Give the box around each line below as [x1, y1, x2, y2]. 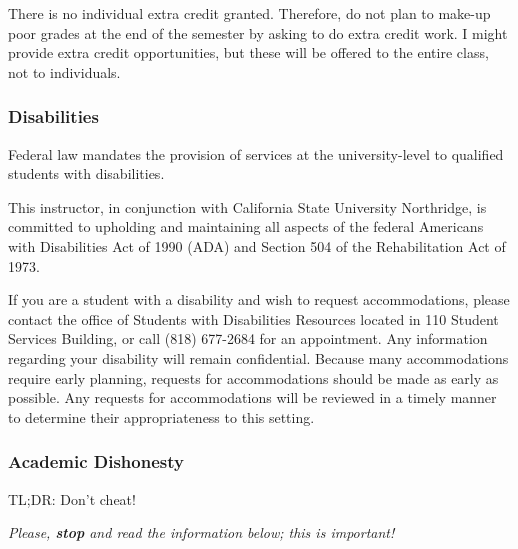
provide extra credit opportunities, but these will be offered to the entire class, [8, 42, 489, 63]
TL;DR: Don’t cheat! [8, 488, 136, 509]
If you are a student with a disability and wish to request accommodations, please [8, 289, 510, 310]
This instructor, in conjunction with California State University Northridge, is [8, 196, 487, 217]
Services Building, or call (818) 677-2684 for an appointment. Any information [8, 328, 488, 349]
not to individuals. [8, 61, 121, 82]
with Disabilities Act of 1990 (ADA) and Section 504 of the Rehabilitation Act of [8, 235, 506, 256]
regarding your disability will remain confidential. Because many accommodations [8, 347, 509, 368]
